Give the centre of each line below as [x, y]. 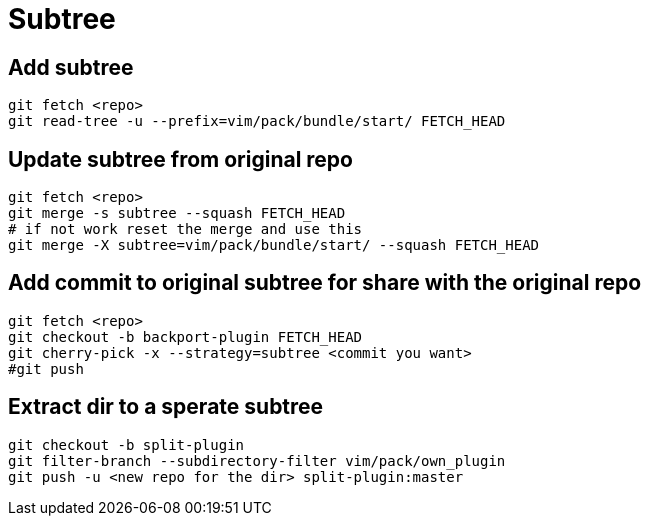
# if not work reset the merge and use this [185, 229]
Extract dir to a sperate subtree [166, 407]
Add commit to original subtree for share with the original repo [325, 283]
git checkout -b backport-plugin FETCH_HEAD [185, 336]
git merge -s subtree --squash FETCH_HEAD [177, 213]
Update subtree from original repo [180, 159]
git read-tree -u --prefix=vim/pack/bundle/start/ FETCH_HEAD [257, 121]
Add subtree [71, 67]
